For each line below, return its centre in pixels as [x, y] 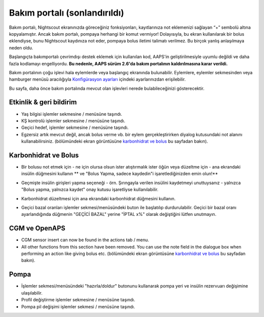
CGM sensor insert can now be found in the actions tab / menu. [85, 240]
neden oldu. [21, 48]
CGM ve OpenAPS [37, 228]
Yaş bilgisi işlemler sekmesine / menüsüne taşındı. [72, 114]
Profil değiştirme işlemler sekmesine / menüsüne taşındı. [78, 300]
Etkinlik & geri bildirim [43, 102]
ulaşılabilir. [32, 293]
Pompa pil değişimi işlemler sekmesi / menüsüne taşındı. [78, 306]
